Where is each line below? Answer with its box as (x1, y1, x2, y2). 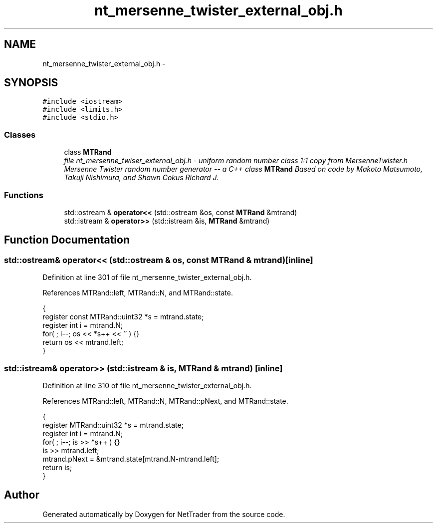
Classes (4, 129, 36, 140)
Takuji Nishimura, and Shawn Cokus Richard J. (64, 173, 219, 182)
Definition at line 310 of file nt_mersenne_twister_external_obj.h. (42, 381, 252, 390)
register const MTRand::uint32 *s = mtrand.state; (42, 312, 204, 321)
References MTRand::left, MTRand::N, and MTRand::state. (42, 288, 233, 297)
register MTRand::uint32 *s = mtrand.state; (42, 420, 184, 429)
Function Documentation (4, 234, 130, 247)
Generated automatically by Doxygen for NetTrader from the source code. (42, 510, 285, 519)
